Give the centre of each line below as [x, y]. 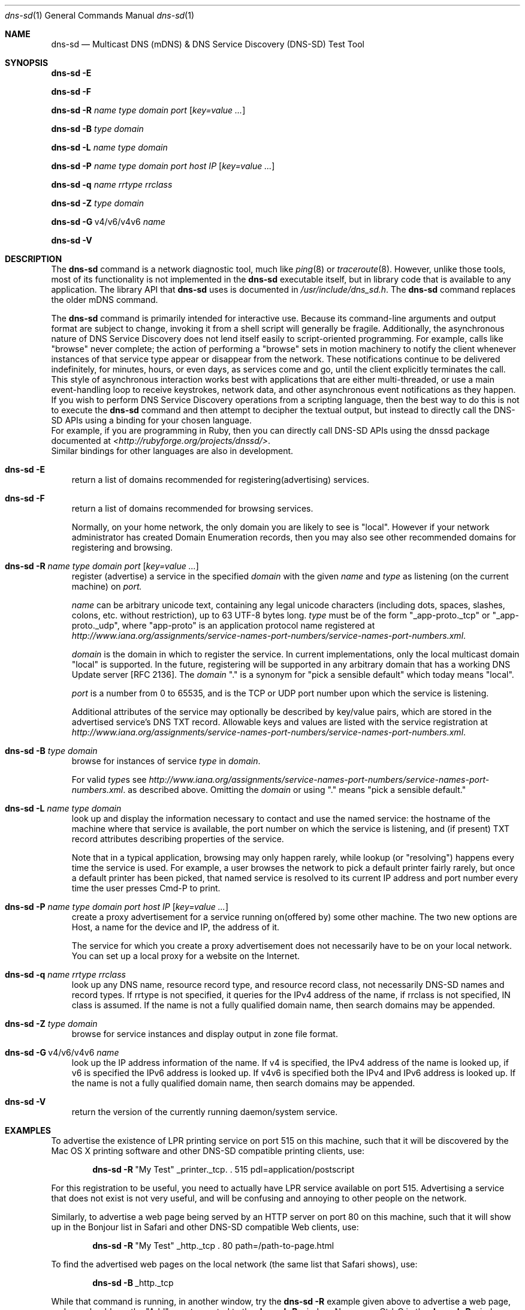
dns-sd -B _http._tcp [133, 1283]
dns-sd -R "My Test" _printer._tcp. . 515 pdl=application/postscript [224, 1169]
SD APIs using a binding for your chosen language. [152, 420]
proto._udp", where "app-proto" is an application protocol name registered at [223, 625]
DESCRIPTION [34, 259]
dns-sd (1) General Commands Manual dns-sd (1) [100, 15]
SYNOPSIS [27, 63]
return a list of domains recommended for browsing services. [192, 508]
